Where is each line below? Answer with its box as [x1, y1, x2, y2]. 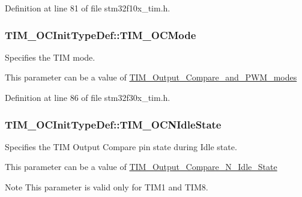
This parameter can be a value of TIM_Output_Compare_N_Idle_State [5, 160, 277, 173]
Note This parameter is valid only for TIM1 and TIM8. [5, 181, 208, 193]
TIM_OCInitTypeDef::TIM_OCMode [5, 27, 196, 42]
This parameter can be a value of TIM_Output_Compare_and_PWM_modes [5, 71, 297, 83]
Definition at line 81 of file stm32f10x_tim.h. [5, 2, 171, 14]
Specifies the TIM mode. [5, 50, 95, 63]
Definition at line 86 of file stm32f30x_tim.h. [5, 91, 171, 103]
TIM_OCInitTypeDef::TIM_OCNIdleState [5, 117, 222, 132]
